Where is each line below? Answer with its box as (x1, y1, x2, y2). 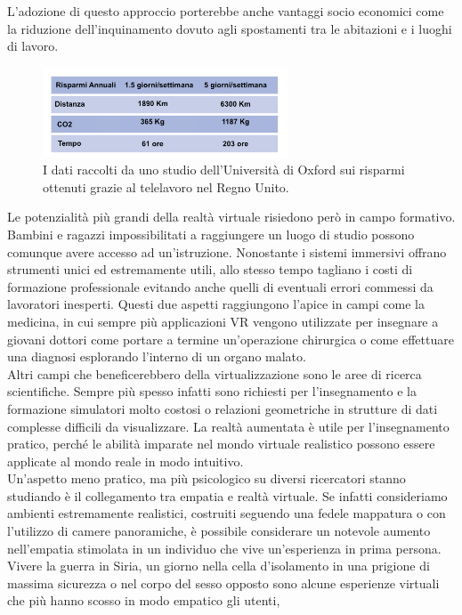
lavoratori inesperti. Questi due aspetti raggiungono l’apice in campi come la (7, 295, 426, 313)
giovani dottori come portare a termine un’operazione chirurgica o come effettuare (7, 329, 454, 348)
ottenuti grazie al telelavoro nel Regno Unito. (43, 177, 289, 196)
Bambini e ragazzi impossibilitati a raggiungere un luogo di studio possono (7, 224, 415, 243)
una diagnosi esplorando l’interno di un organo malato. (7, 347, 306, 366)
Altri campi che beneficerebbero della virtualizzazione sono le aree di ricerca (7, 364, 422, 383)
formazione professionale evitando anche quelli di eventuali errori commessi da (7, 277, 434, 295)
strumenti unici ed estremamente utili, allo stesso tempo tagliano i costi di (7, 260, 413, 279)
